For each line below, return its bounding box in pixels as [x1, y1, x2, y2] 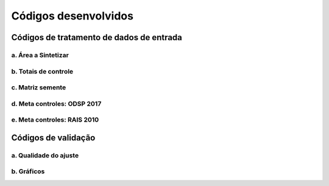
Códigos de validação [11, 133, 96, 143]
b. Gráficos [11, 167, 45, 176]
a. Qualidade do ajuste [11, 151, 79, 159]
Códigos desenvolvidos [11, 9, 134, 22]
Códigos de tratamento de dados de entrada [11, 32, 183, 43]
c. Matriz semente [11, 83, 66, 92]
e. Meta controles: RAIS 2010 [11, 115, 99, 124]
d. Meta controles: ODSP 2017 [11, 99, 102, 108]
